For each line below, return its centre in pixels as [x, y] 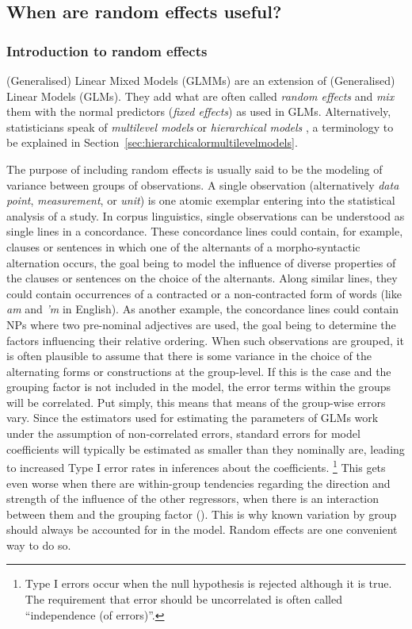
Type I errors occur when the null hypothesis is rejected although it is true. [208, 583]
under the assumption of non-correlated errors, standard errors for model [183, 433]
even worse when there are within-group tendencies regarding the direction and [198, 483]
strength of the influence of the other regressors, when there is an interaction [193, 499]
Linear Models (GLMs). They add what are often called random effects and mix [200, 96]
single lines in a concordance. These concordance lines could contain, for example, [205, 231]
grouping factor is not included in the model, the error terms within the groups [199, 387]
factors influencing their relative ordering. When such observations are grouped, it [205, 340]
